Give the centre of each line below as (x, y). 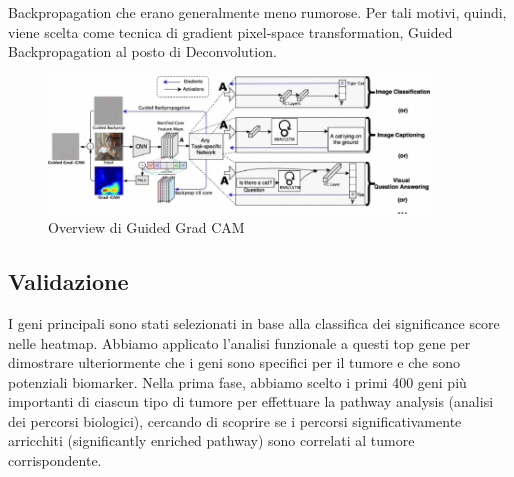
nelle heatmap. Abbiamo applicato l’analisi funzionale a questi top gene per (239, 342)
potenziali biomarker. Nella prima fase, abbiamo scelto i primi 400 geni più (237, 381)
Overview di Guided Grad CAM (146, 227)
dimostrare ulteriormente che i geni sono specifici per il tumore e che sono (234, 362)
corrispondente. (55, 460)
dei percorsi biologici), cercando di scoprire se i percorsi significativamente (235, 420)
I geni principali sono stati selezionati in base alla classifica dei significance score (254, 322)
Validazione (68, 281)
